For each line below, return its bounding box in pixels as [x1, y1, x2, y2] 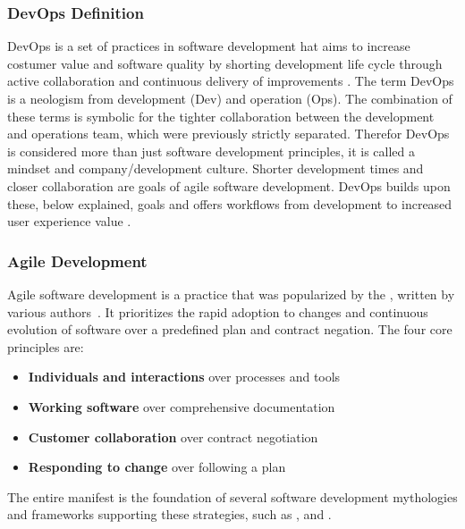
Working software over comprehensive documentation [28, 397, 335, 416]
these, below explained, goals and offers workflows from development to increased [7, 194, 452, 213]
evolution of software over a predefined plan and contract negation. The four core [7, 320, 452, 339]
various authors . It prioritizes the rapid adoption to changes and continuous [7, 302, 428, 321]
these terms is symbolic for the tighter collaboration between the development [7, 106, 435, 125]
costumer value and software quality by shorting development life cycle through [7, 54, 443, 72]
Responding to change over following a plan [28, 458, 286, 476]
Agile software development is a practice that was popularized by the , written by [7, 284, 455, 303]
